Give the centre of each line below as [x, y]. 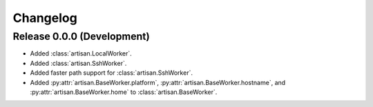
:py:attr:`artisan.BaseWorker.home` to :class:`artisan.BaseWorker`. [124, 92]
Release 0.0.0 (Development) [81, 36]
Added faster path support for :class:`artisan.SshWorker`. [112, 73]
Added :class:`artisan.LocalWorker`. [81, 53]
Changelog [45, 18]
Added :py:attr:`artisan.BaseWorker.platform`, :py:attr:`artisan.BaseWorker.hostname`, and [158, 82]
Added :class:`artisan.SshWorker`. [78, 63]
